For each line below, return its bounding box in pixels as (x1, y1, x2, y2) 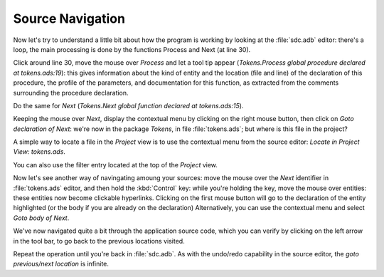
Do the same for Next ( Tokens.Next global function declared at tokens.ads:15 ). (13, 101, 244, 110)
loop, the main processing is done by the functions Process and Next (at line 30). (13, 45, 251, 53)
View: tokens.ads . (13, 147, 65, 156)
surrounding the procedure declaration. (13, 88, 129, 97)
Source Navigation (13, 11, 126, 26)
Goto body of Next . (13, 214, 70, 222)
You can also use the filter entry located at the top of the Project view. (13, 160, 218, 169)
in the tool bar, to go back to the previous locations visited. (13, 236, 185, 245)
